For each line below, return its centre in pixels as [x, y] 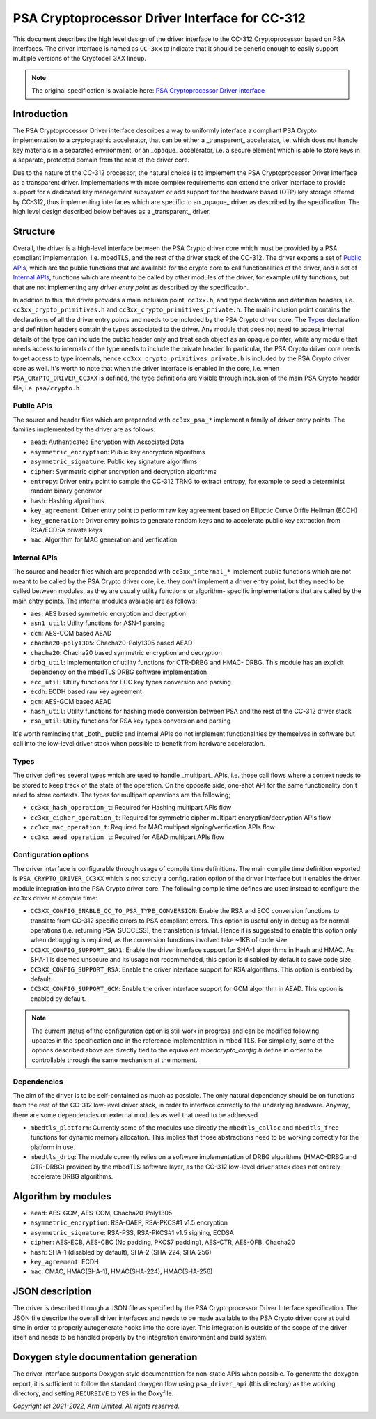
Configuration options [51, 855]
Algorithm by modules [62, 1196]
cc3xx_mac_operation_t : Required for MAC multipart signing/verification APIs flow [152, 827]
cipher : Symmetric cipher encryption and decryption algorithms [124, 471]
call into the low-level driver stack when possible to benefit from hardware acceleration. [139, 744]
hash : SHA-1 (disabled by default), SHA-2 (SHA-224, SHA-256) [121, 1252]
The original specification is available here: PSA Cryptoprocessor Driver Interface [148, 91]
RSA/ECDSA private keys [66, 530]
